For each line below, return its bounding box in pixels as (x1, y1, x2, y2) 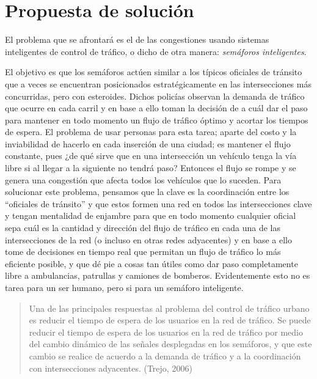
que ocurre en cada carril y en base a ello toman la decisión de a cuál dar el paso (5, 101, 308, 114)
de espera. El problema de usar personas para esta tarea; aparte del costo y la (5, 125, 297, 138)
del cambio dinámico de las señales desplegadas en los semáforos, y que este (29, 337, 312, 350)
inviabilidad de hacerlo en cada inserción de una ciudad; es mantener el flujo (5, 137, 291, 150)
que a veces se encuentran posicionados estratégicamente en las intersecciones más (5, 77, 312, 90)
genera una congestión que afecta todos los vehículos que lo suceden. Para (5, 173, 282, 186)
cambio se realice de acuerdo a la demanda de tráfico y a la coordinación (29, 349, 301, 362)
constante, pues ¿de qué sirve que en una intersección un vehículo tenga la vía (5, 149, 297, 162)
